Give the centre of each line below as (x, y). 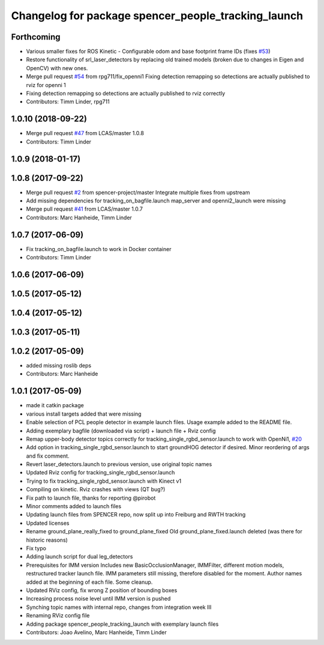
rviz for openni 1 (46, 85)
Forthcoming (36, 37)
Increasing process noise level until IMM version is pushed (98, 599)
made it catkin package (55, 405)
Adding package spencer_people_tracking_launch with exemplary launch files (122, 624)
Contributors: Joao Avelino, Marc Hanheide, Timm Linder (97, 632)
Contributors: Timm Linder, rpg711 (68, 101)
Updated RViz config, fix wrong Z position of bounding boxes (102, 590)
